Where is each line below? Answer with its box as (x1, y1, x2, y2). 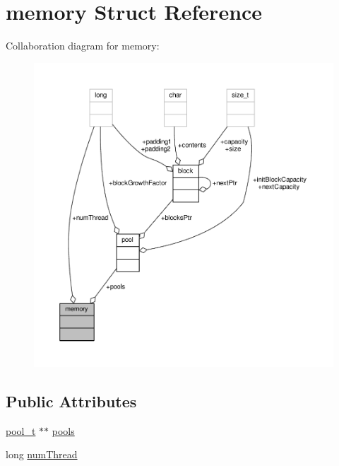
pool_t (6, 423, 36, 438)
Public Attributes (6, 390, 137, 412)
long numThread (6, 447, 78, 462)
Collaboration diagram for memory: (6, 38, 160, 53)
